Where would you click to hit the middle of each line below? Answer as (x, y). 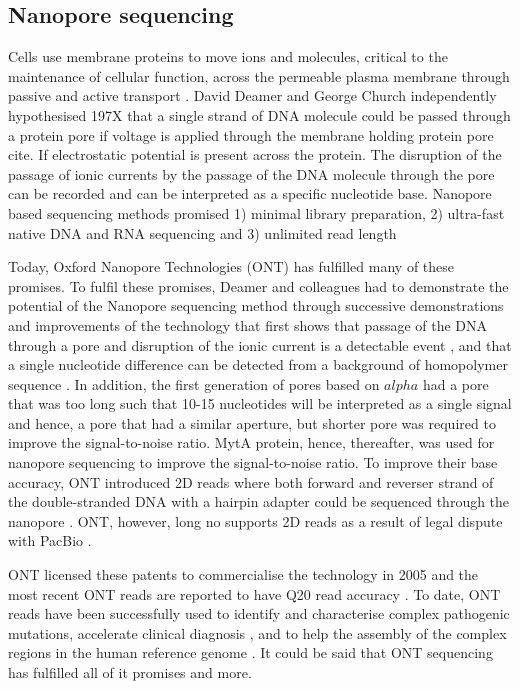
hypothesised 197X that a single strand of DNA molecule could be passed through (259, 114)
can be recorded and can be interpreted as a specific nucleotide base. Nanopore (250, 193)
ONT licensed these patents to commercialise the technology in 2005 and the (243, 574)
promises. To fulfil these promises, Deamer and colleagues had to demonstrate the (258, 285)
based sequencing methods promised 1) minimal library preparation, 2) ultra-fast (256, 212)
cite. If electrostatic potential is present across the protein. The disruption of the (255, 154)
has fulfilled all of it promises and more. (130, 672)
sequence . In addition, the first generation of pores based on (194, 383)
